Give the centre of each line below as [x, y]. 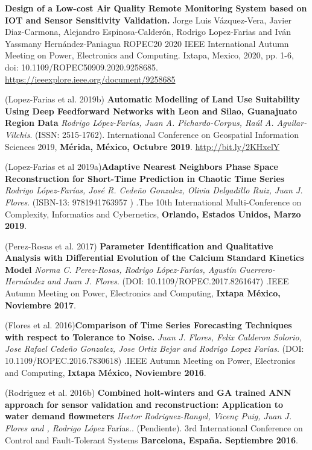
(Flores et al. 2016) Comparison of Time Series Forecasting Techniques [148, 325]
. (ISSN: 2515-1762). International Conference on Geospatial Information [164, 134]
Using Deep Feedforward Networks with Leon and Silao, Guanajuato [151, 111]
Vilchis [18, 134]
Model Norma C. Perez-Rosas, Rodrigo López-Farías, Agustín [121, 269]
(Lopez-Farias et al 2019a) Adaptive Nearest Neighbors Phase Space [142, 167]
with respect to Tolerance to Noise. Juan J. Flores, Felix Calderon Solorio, [153, 336]
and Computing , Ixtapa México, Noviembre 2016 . [106, 372]
